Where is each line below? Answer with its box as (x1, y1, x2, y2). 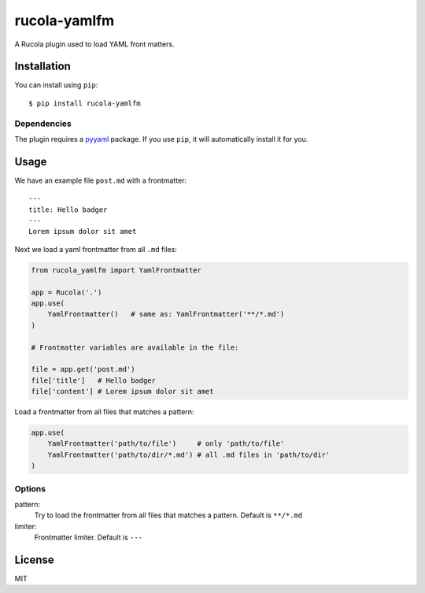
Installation (14, 60, 71, 73)
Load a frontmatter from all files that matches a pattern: (14, 407, 194, 417)
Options (14, 483, 46, 494)
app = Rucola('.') (31, 287, 102, 297)
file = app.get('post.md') (31, 365, 135, 374)
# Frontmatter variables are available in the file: (31, 343, 239, 352)
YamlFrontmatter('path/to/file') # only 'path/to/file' (47, 439, 285, 448)
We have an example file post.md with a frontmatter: (14, 176, 187, 185)
